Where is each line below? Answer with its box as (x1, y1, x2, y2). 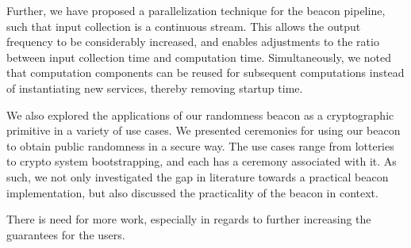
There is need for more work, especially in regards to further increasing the (6, 211, 371, 227)
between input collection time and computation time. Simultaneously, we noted (6, 48, 392, 65)
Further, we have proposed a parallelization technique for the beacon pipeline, (6, 2, 386, 18)
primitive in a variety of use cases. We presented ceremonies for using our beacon (6, 122, 401, 139)
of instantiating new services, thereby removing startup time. (6, 79, 303, 96)
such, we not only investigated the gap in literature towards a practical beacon (6, 168, 389, 185)
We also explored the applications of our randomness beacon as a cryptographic (6, 106, 394, 123)
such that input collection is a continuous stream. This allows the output (6, 17, 361, 34)
